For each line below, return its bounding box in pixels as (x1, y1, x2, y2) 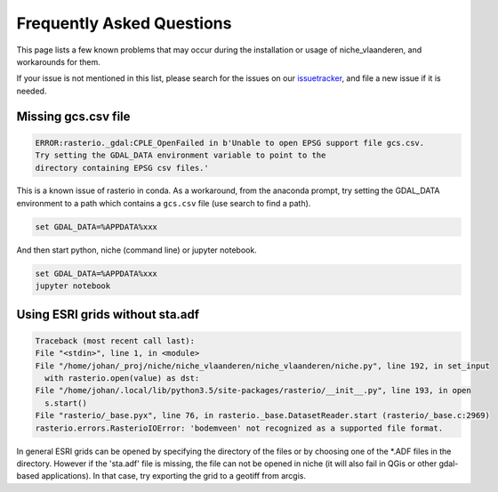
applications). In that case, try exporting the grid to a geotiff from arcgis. (41, 471, 307, 481)
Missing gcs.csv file (16, 109, 131, 124)
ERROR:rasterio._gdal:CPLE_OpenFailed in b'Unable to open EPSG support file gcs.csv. (35, 138, 425, 148)
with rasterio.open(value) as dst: (44, 373, 200, 383)
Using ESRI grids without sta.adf (16, 307, 200, 322)
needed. (16, 85, 47, 96)
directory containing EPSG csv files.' (35, 163, 209, 173)
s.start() (44, 398, 88, 408)
